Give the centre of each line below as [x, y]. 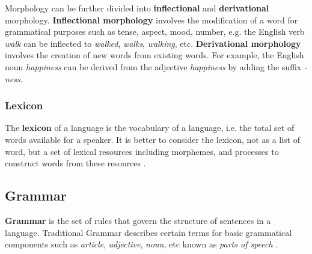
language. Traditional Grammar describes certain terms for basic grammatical [148, 232]
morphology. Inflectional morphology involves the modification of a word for [151, 20]
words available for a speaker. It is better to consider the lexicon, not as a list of [153, 139]
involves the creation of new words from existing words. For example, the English [154, 55]
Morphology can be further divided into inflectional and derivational [137, 8]
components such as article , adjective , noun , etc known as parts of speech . [142, 244]
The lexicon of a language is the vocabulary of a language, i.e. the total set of [150, 128]
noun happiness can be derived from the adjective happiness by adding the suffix [153, 66]
